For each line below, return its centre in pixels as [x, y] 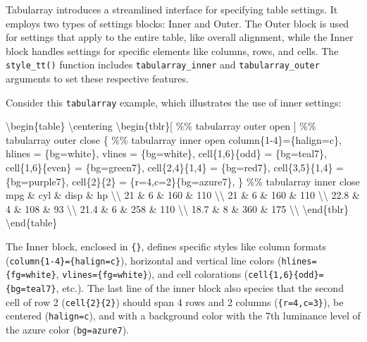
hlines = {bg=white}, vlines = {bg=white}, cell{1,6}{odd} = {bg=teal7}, [166, 153]
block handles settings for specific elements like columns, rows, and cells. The [172, 50]
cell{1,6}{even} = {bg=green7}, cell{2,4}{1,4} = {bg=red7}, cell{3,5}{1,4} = [175, 167]
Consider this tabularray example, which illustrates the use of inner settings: [174, 102]
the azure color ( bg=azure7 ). [67, 329]
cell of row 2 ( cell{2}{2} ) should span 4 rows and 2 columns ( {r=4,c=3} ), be [175, 301]
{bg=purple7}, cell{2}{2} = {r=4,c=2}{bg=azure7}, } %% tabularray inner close [183, 181]
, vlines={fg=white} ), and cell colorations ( [152, 274]
